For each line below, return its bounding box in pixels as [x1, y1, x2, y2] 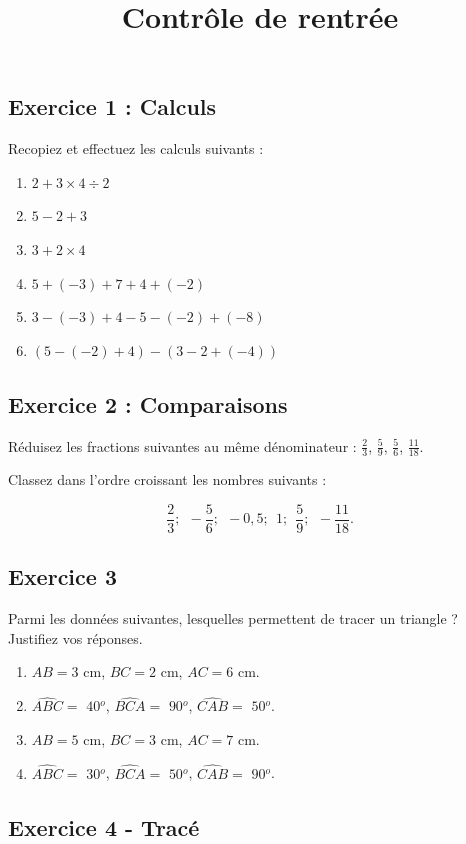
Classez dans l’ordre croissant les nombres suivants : [8, 469, 327, 490]
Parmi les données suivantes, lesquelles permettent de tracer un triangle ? [8, 608, 458, 629]
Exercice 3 [8, 561, 117, 592]
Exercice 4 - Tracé [8, 811, 200, 842]
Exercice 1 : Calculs [8, 91, 217, 122]
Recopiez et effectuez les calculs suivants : [8, 138, 264, 159]
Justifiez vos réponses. [8, 627, 143, 648]
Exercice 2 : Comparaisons [8, 388, 288, 419]
